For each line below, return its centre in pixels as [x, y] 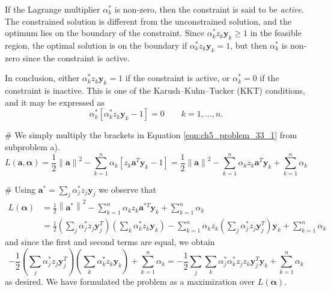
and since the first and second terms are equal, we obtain [110, 242]
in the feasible [276, 33]
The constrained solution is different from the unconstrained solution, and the [148, 21]
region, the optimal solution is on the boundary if [96, 45]
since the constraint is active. [76, 57]
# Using [20, 189]
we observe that [128, 189]
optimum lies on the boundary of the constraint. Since [105, 33]
